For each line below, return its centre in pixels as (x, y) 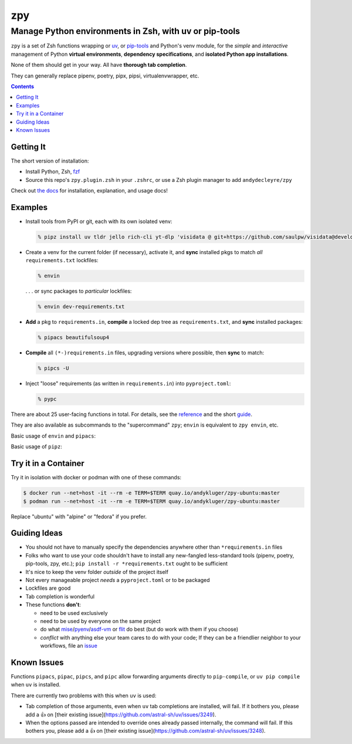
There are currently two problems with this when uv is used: (84, 695)
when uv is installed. (36, 685)
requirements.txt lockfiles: (62, 261)
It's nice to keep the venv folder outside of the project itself (97, 571)
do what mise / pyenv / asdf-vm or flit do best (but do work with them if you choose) (139, 629)
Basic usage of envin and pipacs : (53, 436)
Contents (23, 86)
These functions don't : (53, 605)
